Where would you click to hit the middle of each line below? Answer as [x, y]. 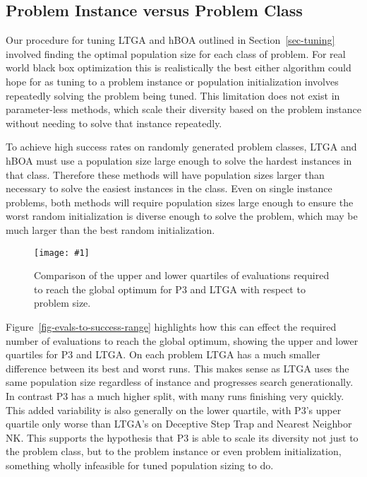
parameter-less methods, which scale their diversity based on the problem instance [183, 109]
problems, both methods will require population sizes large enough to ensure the [180, 202]
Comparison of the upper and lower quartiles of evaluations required [182, 275]
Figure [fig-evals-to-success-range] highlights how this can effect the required [171, 326]
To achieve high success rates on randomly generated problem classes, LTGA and [181, 147]
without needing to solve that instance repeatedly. [114, 123]
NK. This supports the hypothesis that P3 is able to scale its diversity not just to [182, 437]
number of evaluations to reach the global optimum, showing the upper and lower [182, 340]
